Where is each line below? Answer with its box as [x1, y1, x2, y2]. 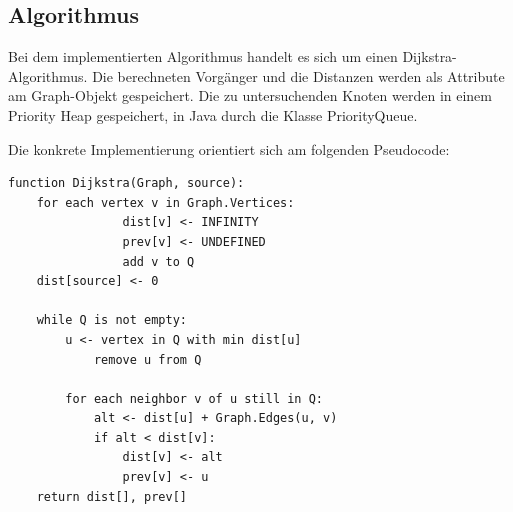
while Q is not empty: [36, 313, 187, 328]
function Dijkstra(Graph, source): [8, 176, 245, 191]
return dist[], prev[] [36, 489, 187, 504]
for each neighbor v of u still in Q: [65, 391, 323, 406]
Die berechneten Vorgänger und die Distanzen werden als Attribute [92, 65, 505, 86]
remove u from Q [93, 352, 202, 367]
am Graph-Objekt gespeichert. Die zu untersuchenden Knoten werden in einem [8, 85, 492, 106]
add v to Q [122, 254, 195, 269]
